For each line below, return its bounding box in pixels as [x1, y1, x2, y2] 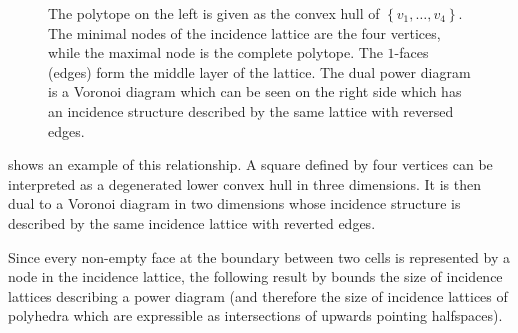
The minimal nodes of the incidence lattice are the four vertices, [48, 22, 441, 43]
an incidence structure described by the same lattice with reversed [48, 100, 454, 121]
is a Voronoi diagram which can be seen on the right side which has [48, 81, 462, 102]
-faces [394, 42, 429, 63]
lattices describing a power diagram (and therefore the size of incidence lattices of [8, 285, 508, 306]
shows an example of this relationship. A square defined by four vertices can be [8, 154, 493, 175]
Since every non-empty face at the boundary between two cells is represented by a [8, 246, 510, 267]
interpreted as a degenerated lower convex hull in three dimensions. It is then [8, 173, 481, 194]
